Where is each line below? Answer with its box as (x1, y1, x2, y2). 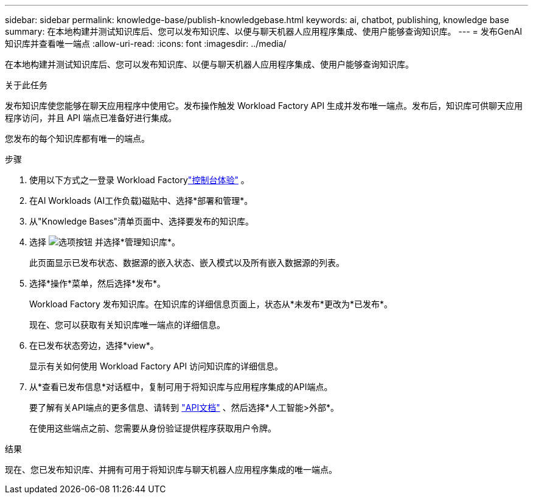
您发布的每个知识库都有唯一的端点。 (5, 133, 150, 144)
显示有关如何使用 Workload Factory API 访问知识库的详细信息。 (29, 361, 284, 371)
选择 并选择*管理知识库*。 (29, 237, 180, 247)
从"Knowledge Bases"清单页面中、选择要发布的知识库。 (29, 216, 254, 226)
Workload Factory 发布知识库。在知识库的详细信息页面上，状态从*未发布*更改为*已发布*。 (29, 299, 392, 309)
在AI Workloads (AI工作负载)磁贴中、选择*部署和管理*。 (29, 195, 253, 206)
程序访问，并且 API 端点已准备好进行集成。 (5, 113, 177, 123)
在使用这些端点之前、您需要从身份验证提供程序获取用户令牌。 (29, 423, 276, 433)
